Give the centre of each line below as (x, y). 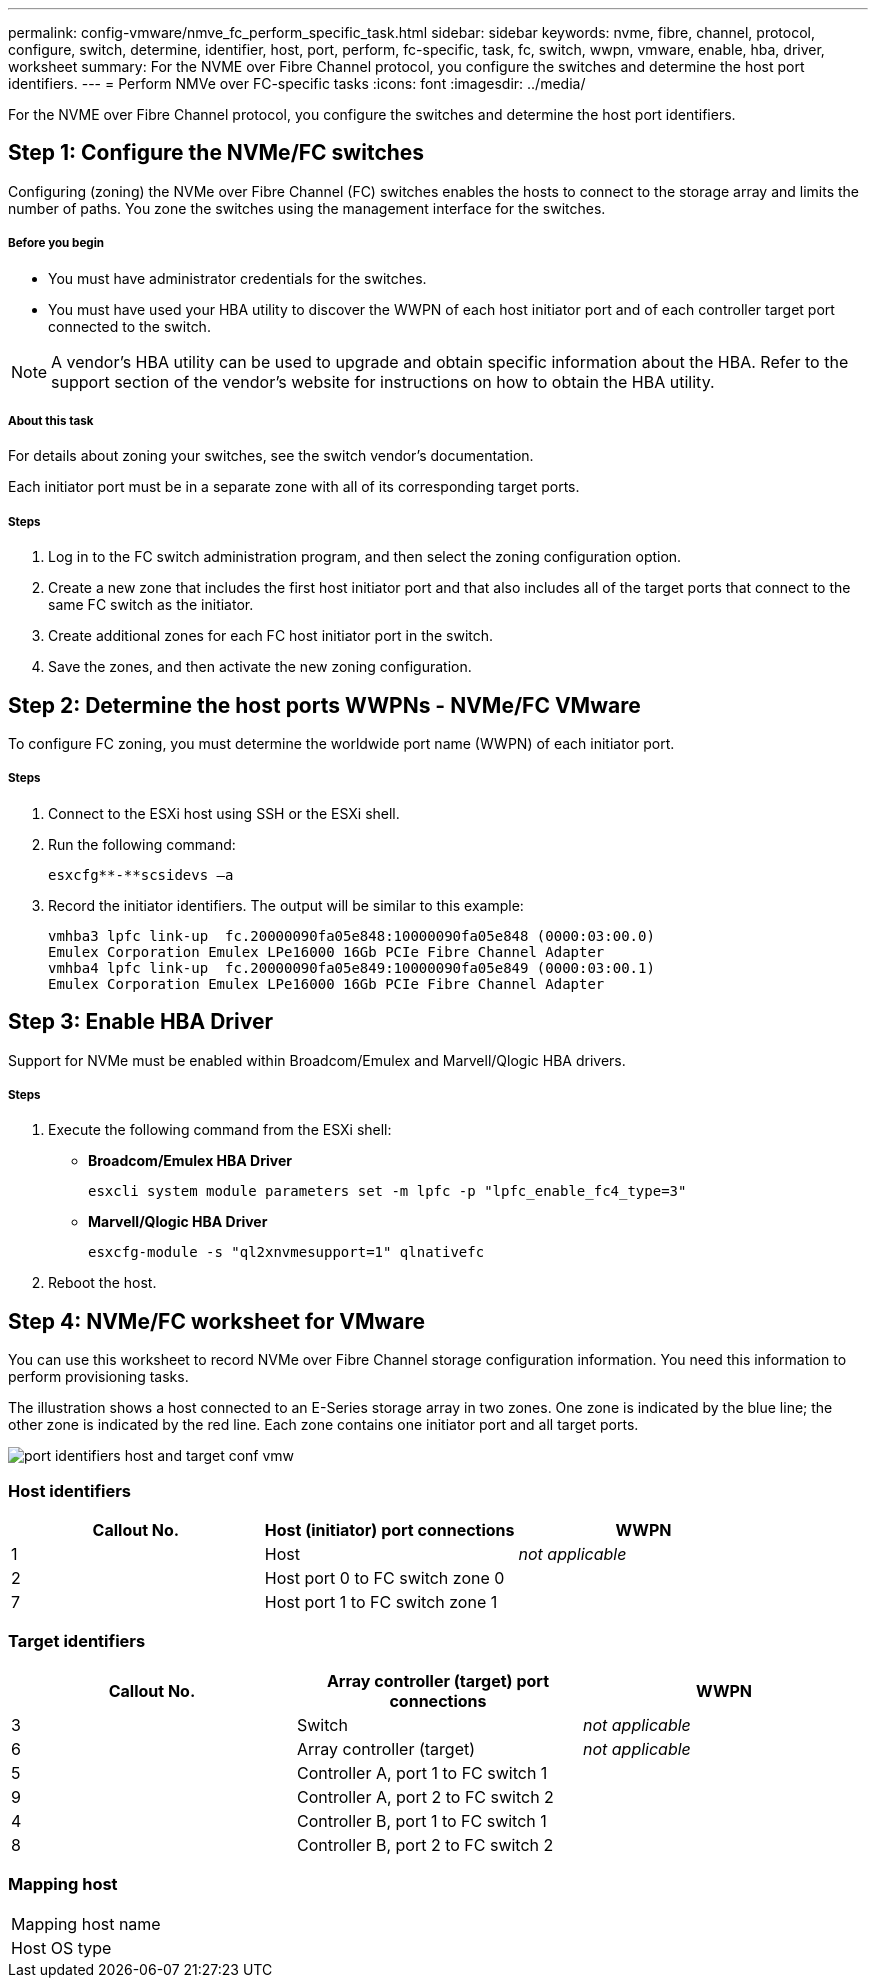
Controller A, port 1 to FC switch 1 (422, 1772)
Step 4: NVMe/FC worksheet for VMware (217, 1321)
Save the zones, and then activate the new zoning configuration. (260, 667)
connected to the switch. (129, 326)
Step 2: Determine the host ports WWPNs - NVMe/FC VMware (324, 705)
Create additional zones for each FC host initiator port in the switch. (271, 636)
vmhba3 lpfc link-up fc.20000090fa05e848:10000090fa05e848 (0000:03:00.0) (351, 935)
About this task (51, 421)
